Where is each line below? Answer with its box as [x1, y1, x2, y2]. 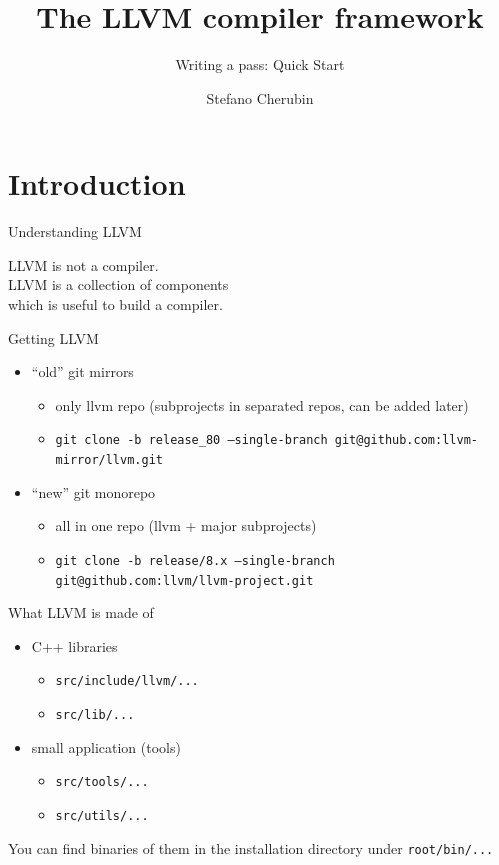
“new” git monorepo [31, 481, 156, 502]
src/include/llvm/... [55, 674, 199, 689]
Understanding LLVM [8, 221, 142, 242]
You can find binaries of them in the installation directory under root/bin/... [8, 837, 494, 858]
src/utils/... [55, 808, 149, 823]
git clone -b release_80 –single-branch [55, 433, 328, 448]
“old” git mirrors [31, 361, 134, 382]
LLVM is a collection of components [8, 274, 229, 295]
